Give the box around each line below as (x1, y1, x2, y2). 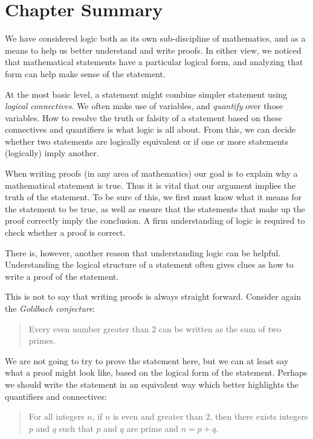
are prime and (126, 422, 179, 434)
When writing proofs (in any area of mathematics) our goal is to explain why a (5, 167, 298, 180)
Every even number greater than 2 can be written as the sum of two (28, 322, 282, 335)
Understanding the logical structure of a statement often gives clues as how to (5, 258, 294, 271)
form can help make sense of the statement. (5, 67, 166, 80)
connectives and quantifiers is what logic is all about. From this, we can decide (5, 123, 296, 136)
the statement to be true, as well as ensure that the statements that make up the (5, 202, 305, 215)
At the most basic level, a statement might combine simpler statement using (5, 87, 288, 100)
